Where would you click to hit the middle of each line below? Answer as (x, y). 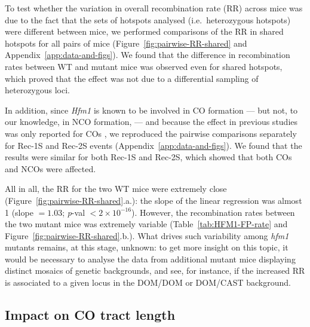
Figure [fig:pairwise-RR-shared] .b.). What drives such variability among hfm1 (147, 235)
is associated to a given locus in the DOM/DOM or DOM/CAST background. (148, 282)
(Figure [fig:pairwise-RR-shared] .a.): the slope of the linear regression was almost (154, 200)
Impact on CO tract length (90, 315)
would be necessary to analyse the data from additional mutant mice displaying (150, 259)
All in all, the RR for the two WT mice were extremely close (116, 189)
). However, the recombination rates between (213, 212)
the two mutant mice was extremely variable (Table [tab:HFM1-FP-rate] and (146, 224)
